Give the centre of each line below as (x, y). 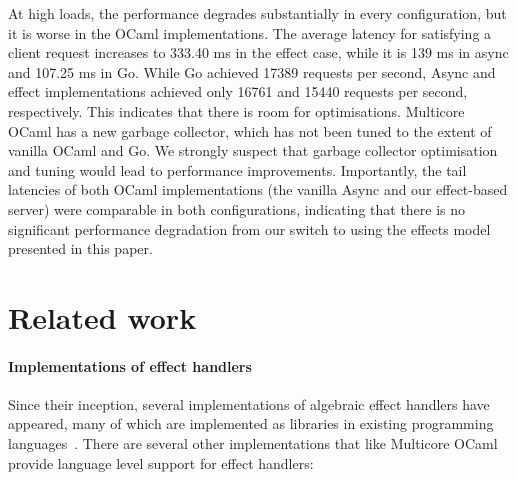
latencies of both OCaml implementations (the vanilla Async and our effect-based (258, 189)
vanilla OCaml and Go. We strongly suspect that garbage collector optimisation (253, 150)
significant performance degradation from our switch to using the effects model (249, 228)
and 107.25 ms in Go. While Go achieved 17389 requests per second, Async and (252, 71)
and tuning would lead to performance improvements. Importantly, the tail (237, 169)
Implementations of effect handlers (130, 365)
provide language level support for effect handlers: (161, 462)
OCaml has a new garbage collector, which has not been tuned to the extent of (250, 130)
